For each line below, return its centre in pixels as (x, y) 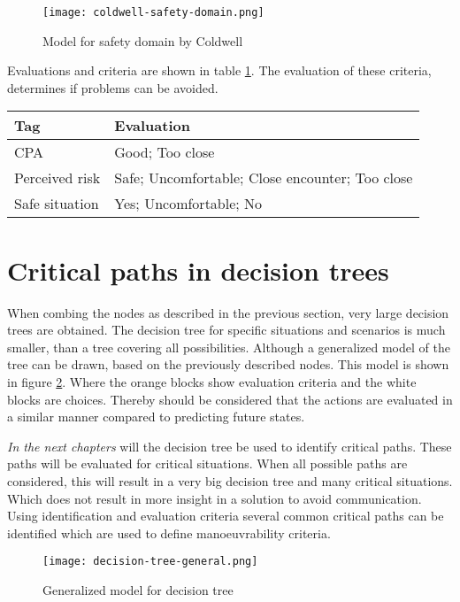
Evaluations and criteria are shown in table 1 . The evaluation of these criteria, (219, 70)
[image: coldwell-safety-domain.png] (153, 12)
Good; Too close (165, 152)
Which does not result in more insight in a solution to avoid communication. (215, 498)
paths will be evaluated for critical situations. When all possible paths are (207, 463)
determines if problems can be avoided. (113, 87)
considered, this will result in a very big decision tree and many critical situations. (230, 480)
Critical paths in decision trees (198, 270)
